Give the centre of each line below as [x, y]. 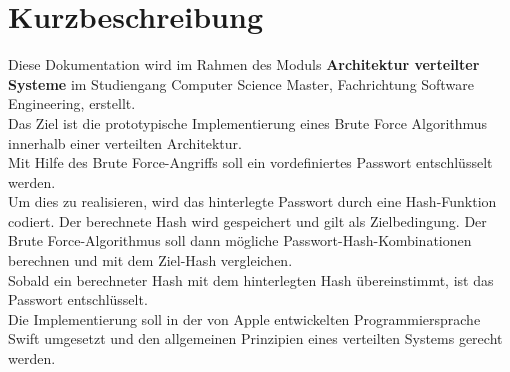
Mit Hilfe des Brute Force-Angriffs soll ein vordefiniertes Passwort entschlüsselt [250, 162]
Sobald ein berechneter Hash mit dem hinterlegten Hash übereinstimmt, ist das [251, 279]
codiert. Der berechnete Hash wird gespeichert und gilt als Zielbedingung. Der [247, 220]
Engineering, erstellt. [72, 103]
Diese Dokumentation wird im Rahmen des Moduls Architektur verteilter [244, 64]
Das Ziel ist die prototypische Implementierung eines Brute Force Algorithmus [248, 122]
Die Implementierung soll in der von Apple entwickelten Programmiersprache [244, 318]
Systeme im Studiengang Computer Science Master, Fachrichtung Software [241, 83]
